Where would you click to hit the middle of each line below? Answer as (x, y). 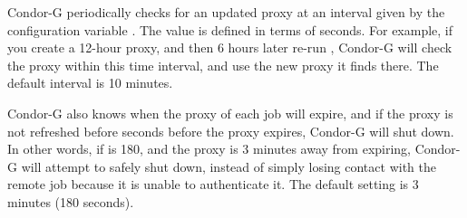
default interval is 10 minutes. (90, 83)
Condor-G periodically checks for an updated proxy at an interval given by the (226, 12)
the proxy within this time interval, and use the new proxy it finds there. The (223, 65)
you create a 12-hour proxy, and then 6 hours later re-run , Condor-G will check (230, 47)
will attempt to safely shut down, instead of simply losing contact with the (229, 166)
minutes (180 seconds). (71, 201)
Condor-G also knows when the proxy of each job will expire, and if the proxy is (230, 113)
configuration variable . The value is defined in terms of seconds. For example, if (230, 29)
